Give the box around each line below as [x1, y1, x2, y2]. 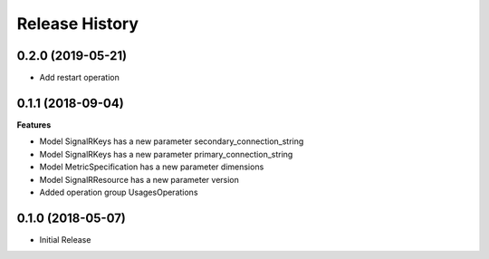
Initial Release [39, 234, 91, 245]
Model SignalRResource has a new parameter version [39, 174, 240, 185]
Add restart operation [39, 72, 120, 83]
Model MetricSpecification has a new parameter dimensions [39, 161, 264, 172]
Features [16, 119, 52, 130]
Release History [16, 14, 139, 34]
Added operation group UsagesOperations [39, 187, 198, 197]
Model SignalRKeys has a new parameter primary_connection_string [39, 149, 293, 159]
